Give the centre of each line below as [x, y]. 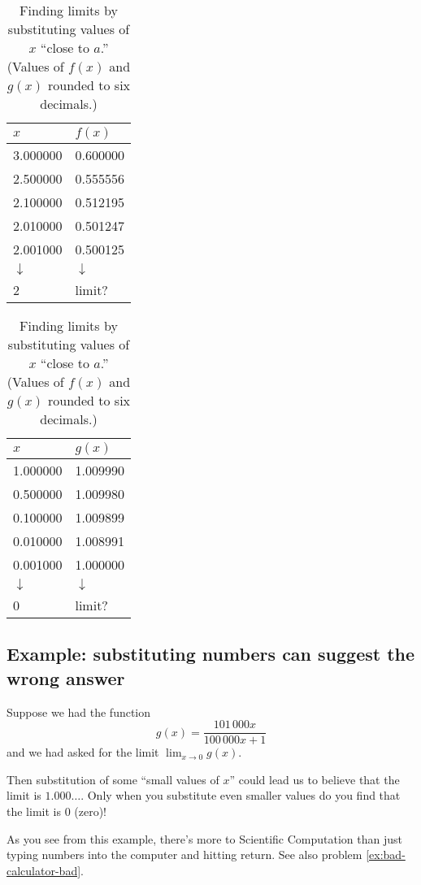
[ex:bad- [386, 855]
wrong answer [66, 677]
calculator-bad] [44, 870]
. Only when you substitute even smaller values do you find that [241, 795]
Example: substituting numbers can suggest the [211, 654]
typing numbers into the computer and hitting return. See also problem [184, 855]
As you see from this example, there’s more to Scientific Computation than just [204, 838]
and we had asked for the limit [83, 752]
